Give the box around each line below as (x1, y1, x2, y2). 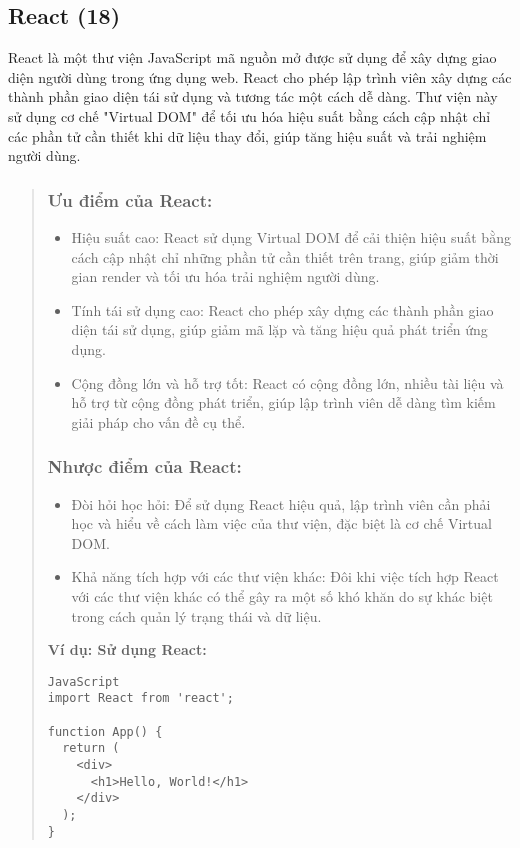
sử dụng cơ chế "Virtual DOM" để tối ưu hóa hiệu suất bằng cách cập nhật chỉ (8, 105, 491, 126)
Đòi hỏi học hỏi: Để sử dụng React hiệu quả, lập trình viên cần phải (71, 493, 491, 514)
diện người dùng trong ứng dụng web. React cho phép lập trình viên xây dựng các (8, 66, 512, 87)
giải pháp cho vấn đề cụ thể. (71, 411, 246, 432)
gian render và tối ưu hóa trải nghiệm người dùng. (71, 266, 380, 287)
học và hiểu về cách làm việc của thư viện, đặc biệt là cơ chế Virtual (71, 513, 492, 534)
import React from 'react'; (47, 691, 234, 706)
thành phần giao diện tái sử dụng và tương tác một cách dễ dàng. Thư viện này (8, 86, 498, 107)
